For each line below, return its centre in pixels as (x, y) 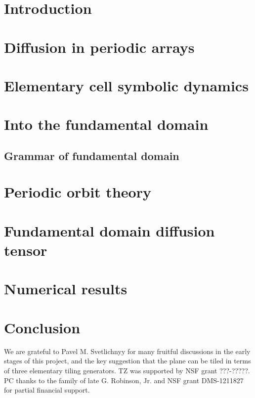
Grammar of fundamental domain (92, 155)
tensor (26, 250)
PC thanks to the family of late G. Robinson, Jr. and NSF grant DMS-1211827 (124, 380)
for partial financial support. (47, 390)
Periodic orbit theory (78, 192)
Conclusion (42, 327)
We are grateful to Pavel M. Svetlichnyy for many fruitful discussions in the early (127, 351)
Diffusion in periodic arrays (99, 47)
